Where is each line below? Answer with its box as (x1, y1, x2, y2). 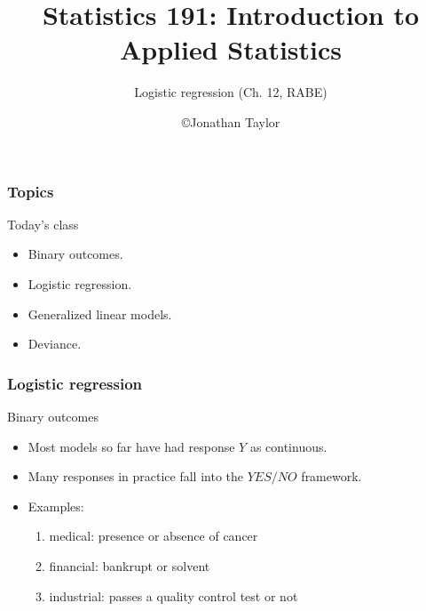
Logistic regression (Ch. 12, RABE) (134, 83, 327, 101)
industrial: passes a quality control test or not (49, 586, 298, 605)
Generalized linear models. (28, 304, 172, 323)
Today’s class (7, 214, 79, 233)
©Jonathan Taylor (181, 112, 280, 131)
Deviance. (28, 334, 82, 353)
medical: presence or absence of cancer (49, 527, 258, 545)
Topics (7, 180, 54, 202)
